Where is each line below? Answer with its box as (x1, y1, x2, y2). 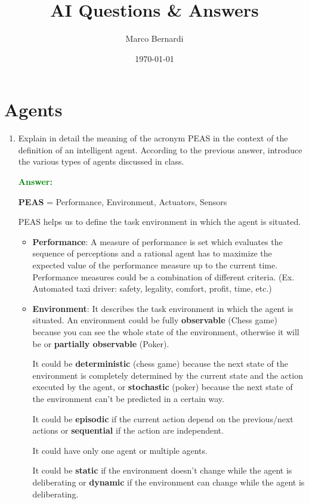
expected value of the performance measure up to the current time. (32, 259, 278, 271)
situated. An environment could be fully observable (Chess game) (32, 314, 277, 326)
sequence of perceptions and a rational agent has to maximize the (32, 247, 272, 259)
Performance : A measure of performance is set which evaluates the (32, 235, 283, 248)
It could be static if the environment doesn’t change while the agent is (32, 464, 292, 477)
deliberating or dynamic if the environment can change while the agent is (32, 475, 305, 488)
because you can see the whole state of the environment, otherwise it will (32, 325, 299, 338)
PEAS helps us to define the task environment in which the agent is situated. (18, 215, 301, 228)
